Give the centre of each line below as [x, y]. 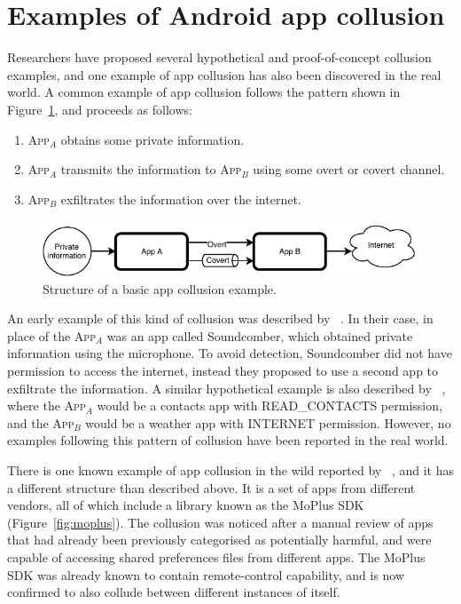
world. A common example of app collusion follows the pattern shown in [204, 92]
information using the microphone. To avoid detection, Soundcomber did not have [230, 353]
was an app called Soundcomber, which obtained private [260, 335]
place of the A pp [51, 335]
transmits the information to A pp [151, 169]
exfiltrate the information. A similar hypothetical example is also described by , [227, 388]
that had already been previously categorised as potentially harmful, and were [219, 540]
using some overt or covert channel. [349, 169]
